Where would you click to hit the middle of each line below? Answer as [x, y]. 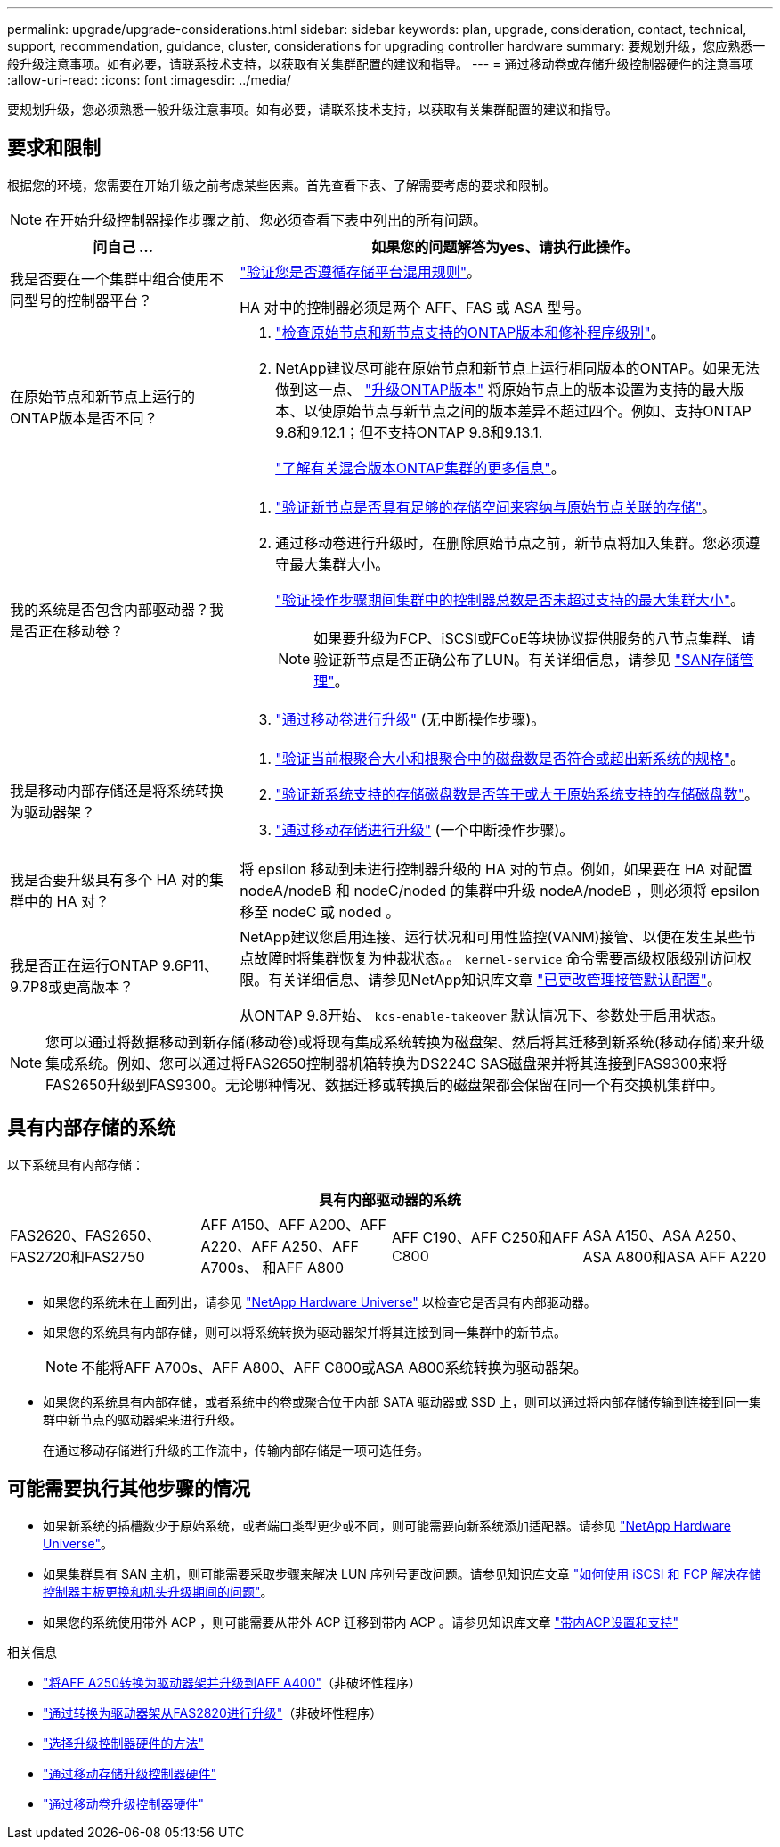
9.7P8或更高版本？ [72, 986]
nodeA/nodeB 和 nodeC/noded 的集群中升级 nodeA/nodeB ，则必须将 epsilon [500, 890]
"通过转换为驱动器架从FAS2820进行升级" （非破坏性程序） [213, 1712]
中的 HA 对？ [67, 901]
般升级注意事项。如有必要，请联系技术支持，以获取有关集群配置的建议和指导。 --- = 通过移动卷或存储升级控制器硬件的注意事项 [381, 64]
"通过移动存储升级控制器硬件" [130, 1773]
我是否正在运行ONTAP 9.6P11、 [114, 965]
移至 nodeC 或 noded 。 [320, 911]
